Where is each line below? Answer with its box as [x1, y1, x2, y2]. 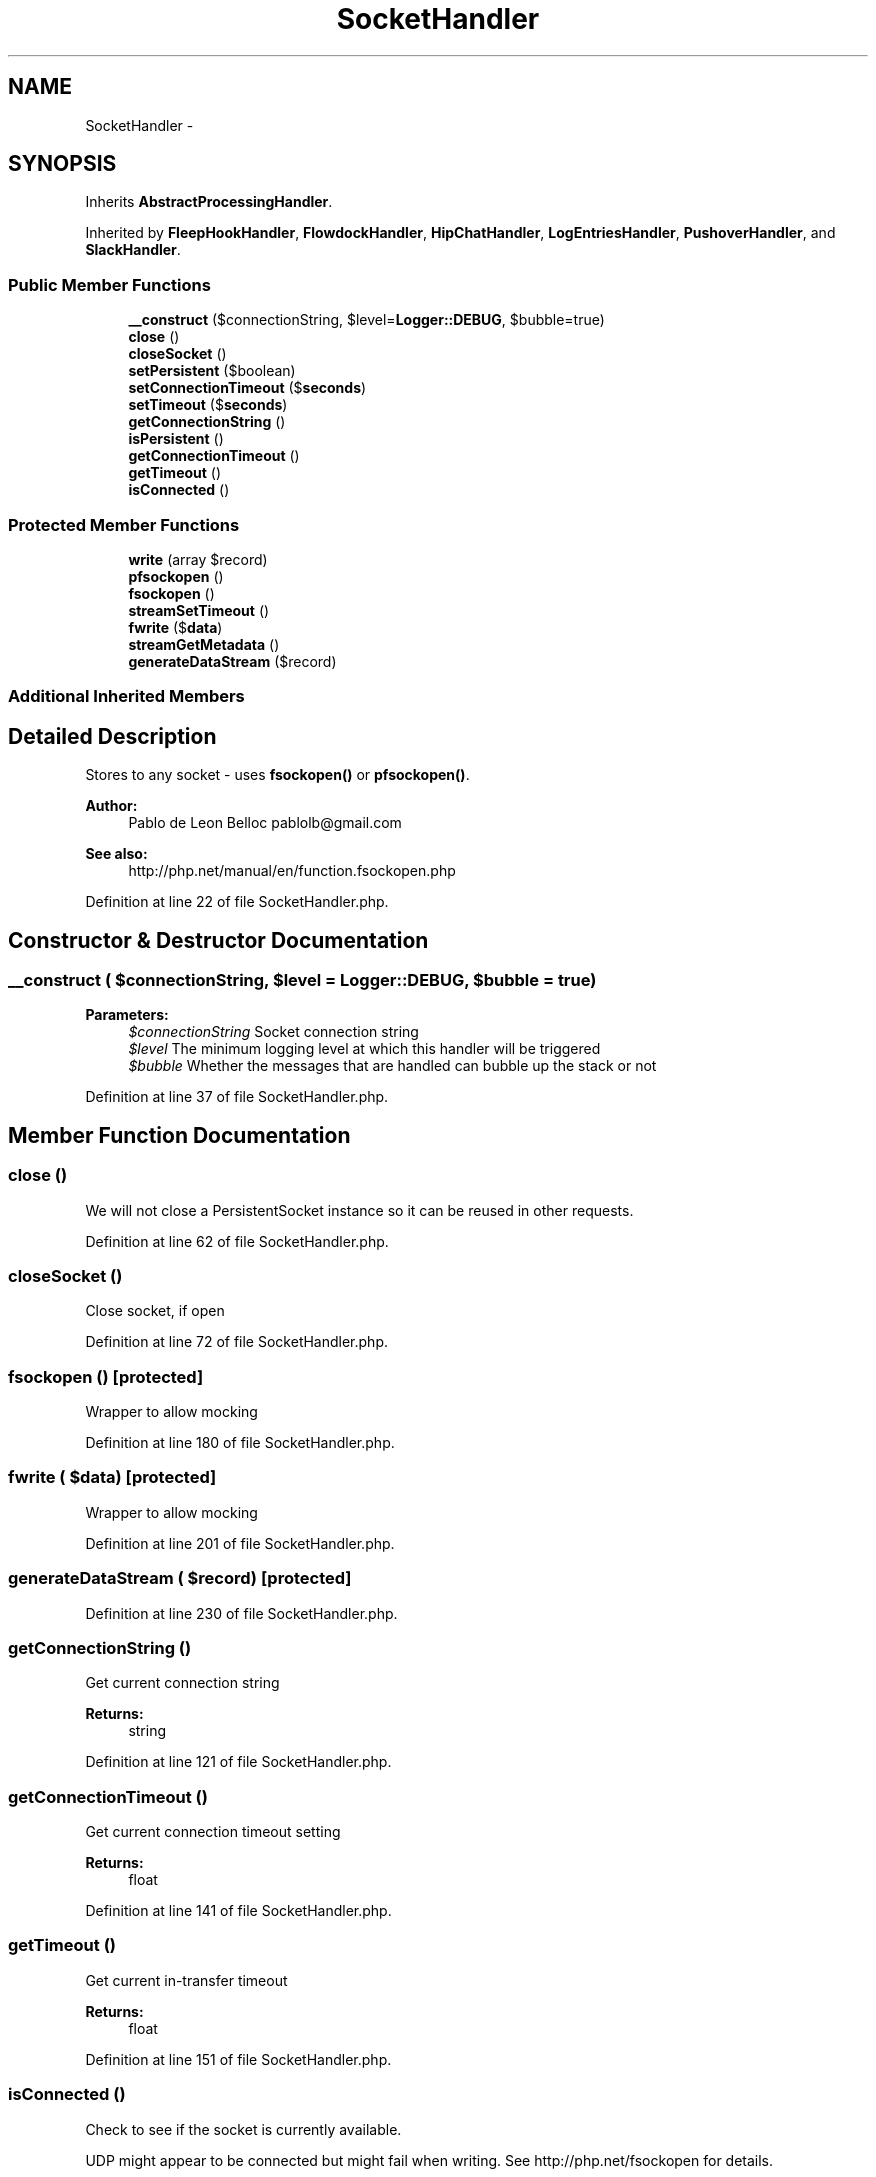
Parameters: [85, 1006, 169, 1024]
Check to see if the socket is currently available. [85, 2120, 402, 2138]
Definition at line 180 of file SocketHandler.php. [85, 1434, 395, 1452]
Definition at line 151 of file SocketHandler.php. [85, 2050, 392, 2068]
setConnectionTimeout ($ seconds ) [128, 379, 367, 397]
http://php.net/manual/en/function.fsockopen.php [128, 862, 456, 880]
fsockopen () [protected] [8, 1366, 204, 1387]
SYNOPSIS [8, 151, 117, 177]
